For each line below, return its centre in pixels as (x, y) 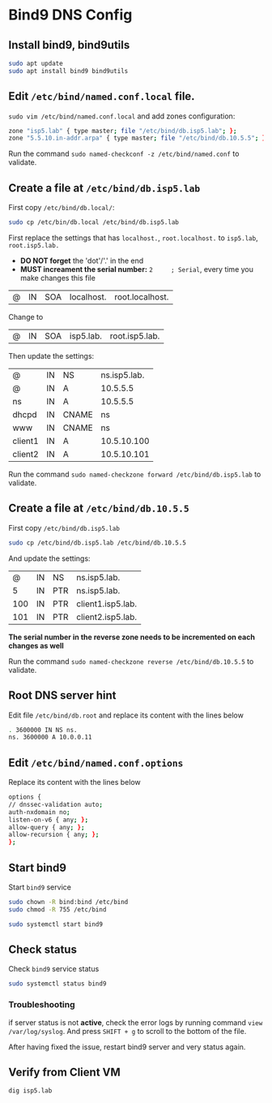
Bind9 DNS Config (70, 15)
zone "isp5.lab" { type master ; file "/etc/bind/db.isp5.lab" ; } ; (123, 131)
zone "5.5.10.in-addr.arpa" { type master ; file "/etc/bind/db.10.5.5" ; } (137, 138)
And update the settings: (49, 558)
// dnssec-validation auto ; (56, 804)
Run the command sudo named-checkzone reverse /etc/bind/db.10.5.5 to (131, 661)
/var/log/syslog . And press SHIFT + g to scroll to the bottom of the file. (127, 1031)
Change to (26, 317)
